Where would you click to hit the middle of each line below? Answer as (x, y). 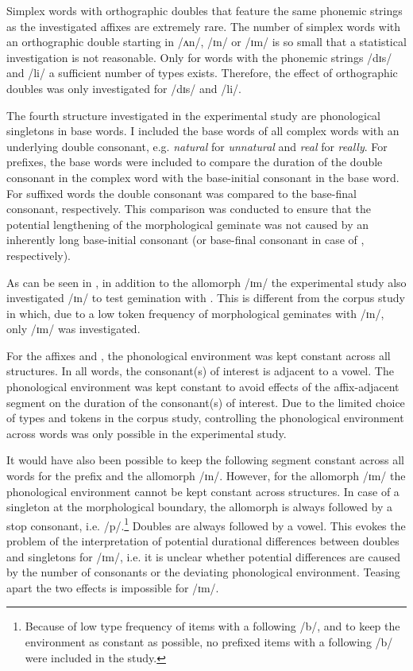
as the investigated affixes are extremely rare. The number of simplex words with (204, 26)
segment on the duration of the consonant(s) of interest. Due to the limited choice (206, 402)
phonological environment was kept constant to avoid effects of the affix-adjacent (203, 387)
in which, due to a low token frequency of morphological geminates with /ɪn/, (195, 313)
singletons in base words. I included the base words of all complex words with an (203, 131)
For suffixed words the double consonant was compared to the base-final (181, 193)
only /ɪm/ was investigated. (73, 329)
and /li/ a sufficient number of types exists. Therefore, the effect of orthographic (202, 73)
